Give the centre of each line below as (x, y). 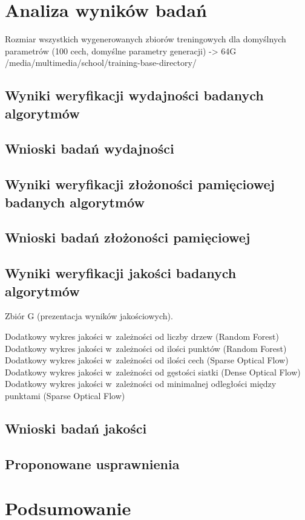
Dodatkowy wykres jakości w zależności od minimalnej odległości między (141, 384)
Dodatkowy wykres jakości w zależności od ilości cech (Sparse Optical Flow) (147, 360)
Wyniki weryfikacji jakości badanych (121, 273)
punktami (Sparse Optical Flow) (65, 395)
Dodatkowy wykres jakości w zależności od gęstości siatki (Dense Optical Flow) (153, 372)
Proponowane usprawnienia (92, 463)
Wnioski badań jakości (76, 428)
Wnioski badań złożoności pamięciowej (128, 237)
